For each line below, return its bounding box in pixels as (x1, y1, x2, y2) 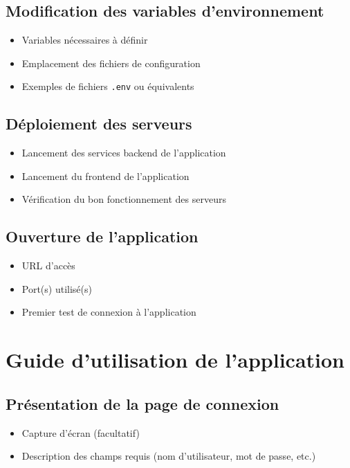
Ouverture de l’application (6, 226, 199, 247)
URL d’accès (21, 258, 75, 273)
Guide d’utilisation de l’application (6, 345, 345, 374)
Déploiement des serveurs (6, 113, 192, 134)
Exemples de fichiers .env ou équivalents (21, 79, 194, 93)
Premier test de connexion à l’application (21, 305, 196, 319)
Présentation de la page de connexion (6, 393, 279, 414)
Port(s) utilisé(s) (21, 281, 92, 296)
